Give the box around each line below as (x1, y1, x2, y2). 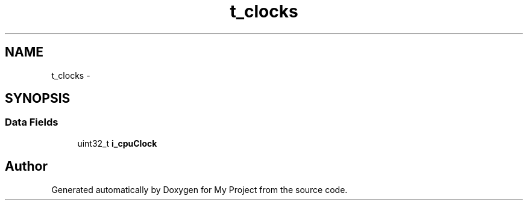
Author (5, 159, 48, 174)
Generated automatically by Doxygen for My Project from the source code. (51, 184, 348, 195)
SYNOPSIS (5, 91, 71, 106)
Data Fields (5, 116, 58, 129)
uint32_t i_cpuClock (77, 138, 157, 148)
